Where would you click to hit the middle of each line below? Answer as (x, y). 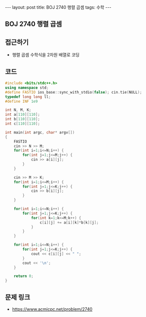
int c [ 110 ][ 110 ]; (23, 124)
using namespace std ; (27, 88)
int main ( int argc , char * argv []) (40, 132)
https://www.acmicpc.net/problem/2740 (52, 309)
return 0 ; (24, 276)
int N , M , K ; (18, 110)
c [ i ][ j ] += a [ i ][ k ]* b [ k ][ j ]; (69, 223)
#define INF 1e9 (21, 101)
